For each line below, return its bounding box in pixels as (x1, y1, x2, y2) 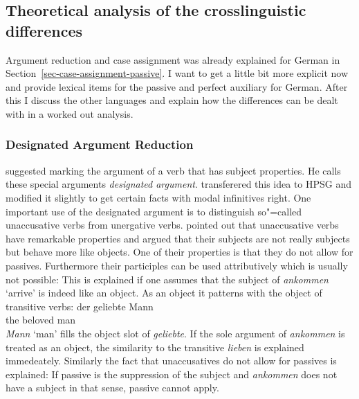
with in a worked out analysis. (6, 106, 134, 121)
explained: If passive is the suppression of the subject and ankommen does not (6, 366, 338, 381)
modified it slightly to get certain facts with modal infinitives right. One (6, 190, 311, 204)
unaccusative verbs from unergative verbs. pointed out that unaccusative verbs (6, 218, 339, 232)
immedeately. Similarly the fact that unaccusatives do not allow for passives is (6, 353, 337, 368)
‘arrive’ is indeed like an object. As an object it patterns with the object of (6, 285, 322, 300)
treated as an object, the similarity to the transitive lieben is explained (6, 339, 304, 354)
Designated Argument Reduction (6, 136, 194, 153)
